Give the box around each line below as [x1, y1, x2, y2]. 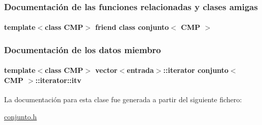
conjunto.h [4, 111, 37, 121]
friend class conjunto [95, 22, 169, 32]
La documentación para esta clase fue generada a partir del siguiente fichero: [4, 94, 242, 105]
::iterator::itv [35, 75, 82, 86]
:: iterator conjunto [163, 65, 229, 75]
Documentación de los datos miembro [4, 43, 161, 56]
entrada [127, 65, 154, 75]
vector [95, 65, 118, 75]
